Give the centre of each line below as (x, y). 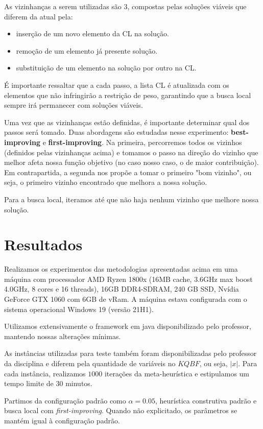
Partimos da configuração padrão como (65, 400)
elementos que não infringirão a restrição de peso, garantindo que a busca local (128, 95)
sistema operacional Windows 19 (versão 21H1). (79, 309)
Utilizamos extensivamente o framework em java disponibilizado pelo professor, (128, 326)
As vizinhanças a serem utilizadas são (63, 6)
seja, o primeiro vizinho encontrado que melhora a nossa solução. (106, 182)
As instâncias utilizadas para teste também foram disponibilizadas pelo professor (130, 353)
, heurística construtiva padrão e (206, 400)
